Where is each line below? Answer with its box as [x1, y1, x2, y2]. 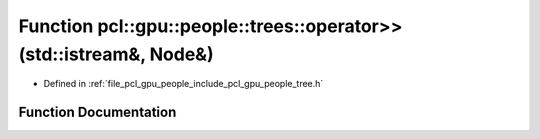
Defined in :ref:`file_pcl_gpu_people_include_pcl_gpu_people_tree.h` [43, 78, 324, 90]
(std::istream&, [18, 43, 146, 65]
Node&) [149, 43, 214, 65]
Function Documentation [18, 104, 177, 121]
